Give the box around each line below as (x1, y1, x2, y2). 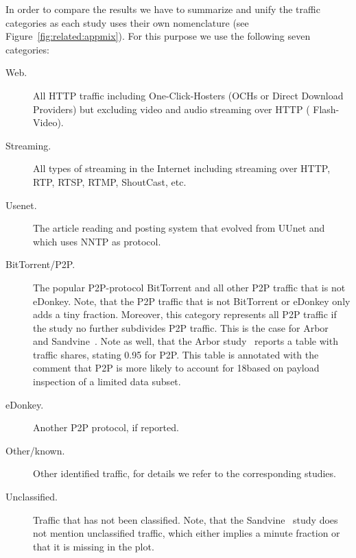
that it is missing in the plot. (33, 539, 154, 553)
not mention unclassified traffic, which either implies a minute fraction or (33, 526, 340, 540)
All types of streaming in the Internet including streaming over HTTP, (33, 161, 331, 175)
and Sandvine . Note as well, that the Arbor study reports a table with (33, 334, 338, 348)
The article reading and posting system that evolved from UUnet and (33, 221, 325, 235)
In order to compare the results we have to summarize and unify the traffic (5, 2, 320, 16)
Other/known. (5, 443, 65, 457)
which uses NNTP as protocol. (33, 234, 161, 248)
